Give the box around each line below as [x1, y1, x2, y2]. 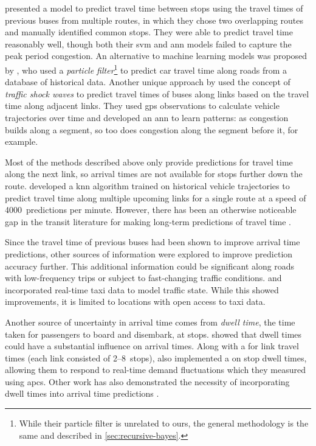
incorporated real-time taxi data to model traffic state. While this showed [5, 283, 279, 296]
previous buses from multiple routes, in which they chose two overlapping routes [5, 13, 304, 26]
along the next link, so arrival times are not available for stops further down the [5, 167, 303, 180]
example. [5, 135, 38, 148]
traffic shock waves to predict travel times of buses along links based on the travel [5, 87, 309, 100]
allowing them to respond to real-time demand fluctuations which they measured [5, 363, 306, 376]
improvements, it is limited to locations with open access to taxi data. [5, 295, 266, 308]
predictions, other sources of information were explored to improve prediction [5, 247, 293, 260]
